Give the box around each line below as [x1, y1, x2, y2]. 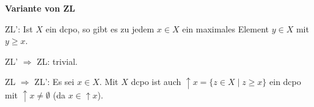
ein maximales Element [182, 22, 269, 35]
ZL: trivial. [37, 54, 78, 67]
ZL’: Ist [5, 22, 33, 35]
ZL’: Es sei [34, 75, 75, 88]
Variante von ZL [5, 2, 76, 14]
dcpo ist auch [131, 75, 181, 88]
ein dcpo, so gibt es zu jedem [45, 22, 155, 35]
